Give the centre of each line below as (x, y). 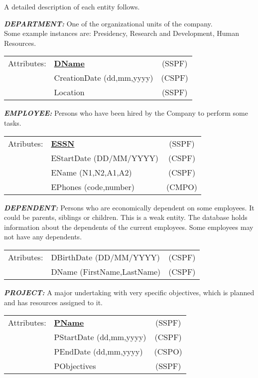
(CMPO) (182, 187)
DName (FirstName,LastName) (106, 271)
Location (69, 92)
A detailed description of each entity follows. (72, 6)
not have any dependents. (43, 237)
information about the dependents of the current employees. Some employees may (129, 227)
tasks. (13, 122)
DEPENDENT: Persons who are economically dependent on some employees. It (129, 207)
